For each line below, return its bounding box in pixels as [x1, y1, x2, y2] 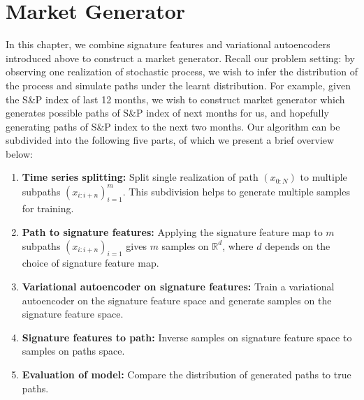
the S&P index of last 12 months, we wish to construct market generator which [6, 91, 345, 106]
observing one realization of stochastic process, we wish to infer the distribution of [6, 64, 358, 79]
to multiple [300, 170, 347, 184]
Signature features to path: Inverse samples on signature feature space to [22, 329, 352, 344]
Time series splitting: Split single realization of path [22, 170, 259, 184]
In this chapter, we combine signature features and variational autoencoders [6, 37, 330, 52]
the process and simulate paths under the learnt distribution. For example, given [6, 77, 351, 92]
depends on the [265, 238, 330, 253]
